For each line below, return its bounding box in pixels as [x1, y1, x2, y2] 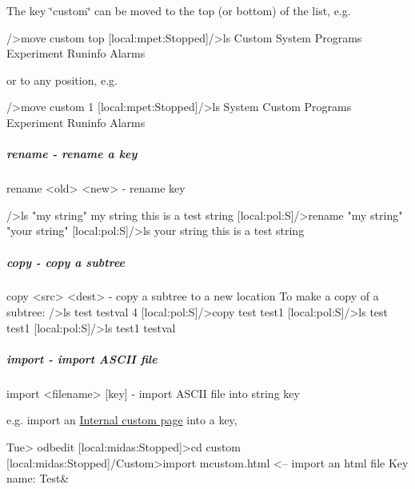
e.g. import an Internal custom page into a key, [6, 411, 237, 428]
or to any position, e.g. [6, 71, 118, 88]
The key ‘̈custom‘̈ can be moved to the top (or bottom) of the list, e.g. [6, 2, 351, 18]
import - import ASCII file [6, 350, 158, 367]
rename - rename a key [6, 145, 138, 162]
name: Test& [6, 470, 70, 487]
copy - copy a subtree [6, 253, 125, 270]
